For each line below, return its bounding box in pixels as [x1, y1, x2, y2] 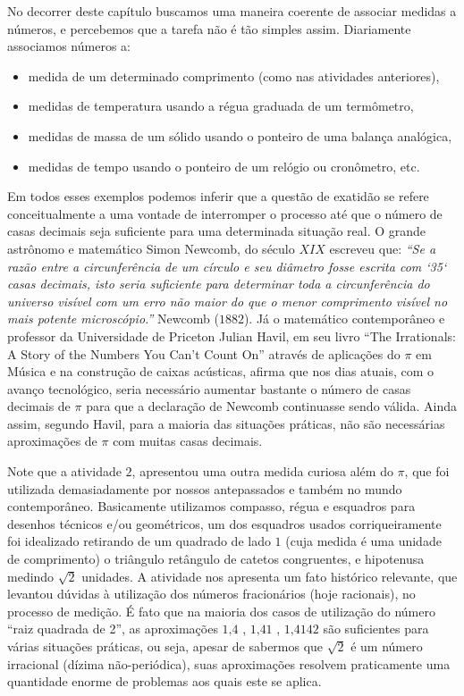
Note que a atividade [7, 462, 122, 481]
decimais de [7, 397, 71, 415]
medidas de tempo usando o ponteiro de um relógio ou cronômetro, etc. [28, 156, 420, 175]
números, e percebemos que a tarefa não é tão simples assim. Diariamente [7, 19, 411, 38]
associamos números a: [7, 37, 131, 55]
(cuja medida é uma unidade [285, 532, 442, 550]
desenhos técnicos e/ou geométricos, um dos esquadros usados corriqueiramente [7, 514, 442, 532]
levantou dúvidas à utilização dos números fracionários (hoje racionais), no [7, 584, 416, 603]
